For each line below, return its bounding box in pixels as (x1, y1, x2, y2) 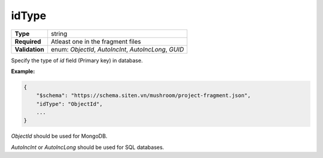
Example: (11, 68, 35, 75)
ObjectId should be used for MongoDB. (11, 132, 108, 140)
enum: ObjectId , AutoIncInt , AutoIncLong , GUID (51, 45, 184, 53)
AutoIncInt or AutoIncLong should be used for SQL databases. (11, 144, 164, 151)
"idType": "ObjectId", (36, 101, 103, 107)
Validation (14, 45, 45, 53)
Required (14, 37, 41, 45)
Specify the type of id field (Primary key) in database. (11, 57, 143, 64)
